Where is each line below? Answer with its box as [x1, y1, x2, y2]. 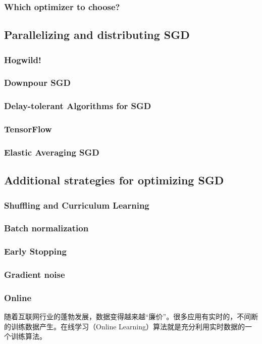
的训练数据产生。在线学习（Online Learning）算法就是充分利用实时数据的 [4, 321, 245, 331]
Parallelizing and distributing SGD [4, 27, 190, 42]
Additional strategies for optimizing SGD [4, 172, 224, 188]
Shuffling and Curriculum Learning [4, 199, 149, 211]
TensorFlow [4, 123, 52, 135]
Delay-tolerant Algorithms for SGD [4, 100, 151, 112]
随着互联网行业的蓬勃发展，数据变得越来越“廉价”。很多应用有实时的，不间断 [4, 311, 258, 322]
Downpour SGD [4, 76, 71, 89]
